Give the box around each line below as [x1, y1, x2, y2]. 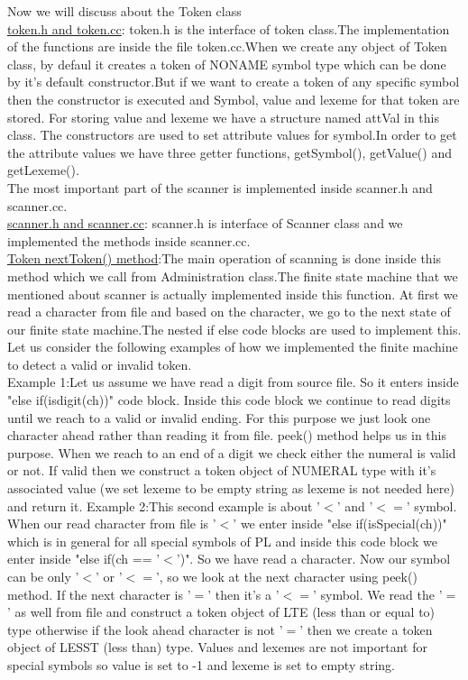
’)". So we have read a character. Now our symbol [176, 549, 451, 568]
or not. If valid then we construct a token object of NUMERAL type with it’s [7, 461, 436, 480]
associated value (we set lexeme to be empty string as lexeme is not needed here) [7, 479, 454, 498]
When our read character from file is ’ [7, 514, 216, 533]
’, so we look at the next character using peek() [155, 567, 418, 585]
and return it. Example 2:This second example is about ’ [7, 496, 321, 515]
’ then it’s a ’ [207, 584, 280, 603]
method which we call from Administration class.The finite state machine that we [7, 266, 458, 285]
